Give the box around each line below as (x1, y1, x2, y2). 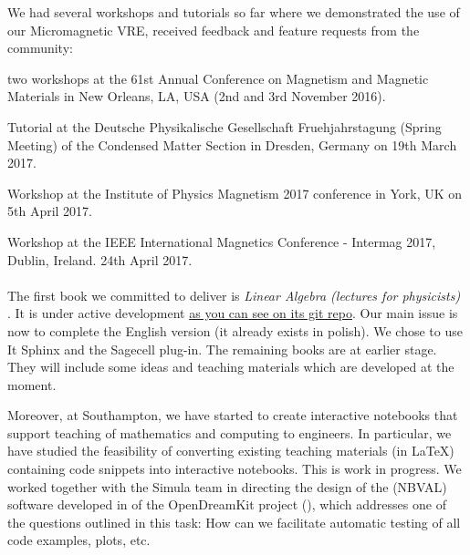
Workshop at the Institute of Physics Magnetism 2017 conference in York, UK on (7, 183, 463, 202)
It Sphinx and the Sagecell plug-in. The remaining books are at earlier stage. (7, 339, 437, 358)
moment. (7, 375, 57, 394)
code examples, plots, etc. (7, 530, 151, 550)
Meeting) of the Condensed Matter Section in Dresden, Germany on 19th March (7, 135, 457, 154)
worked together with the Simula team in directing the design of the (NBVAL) (7, 477, 447, 496)
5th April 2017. (7, 201, 93, 221)
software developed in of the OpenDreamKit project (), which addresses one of (7, 495, 446, 514)
